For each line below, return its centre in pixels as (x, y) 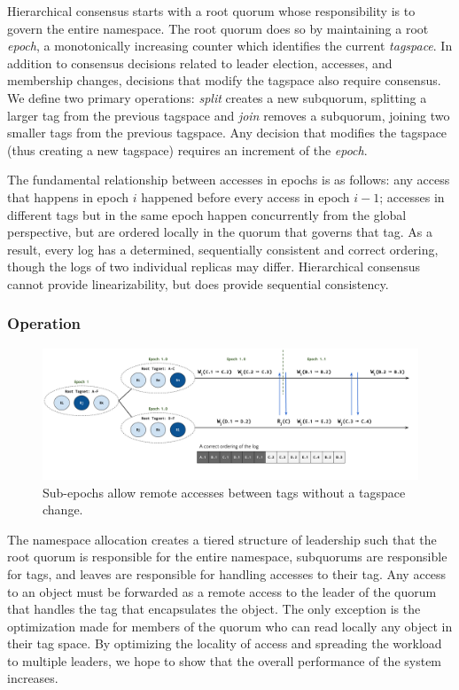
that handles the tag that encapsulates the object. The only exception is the (214, 609)
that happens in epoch (68, 196)
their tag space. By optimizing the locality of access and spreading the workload (225, 643)
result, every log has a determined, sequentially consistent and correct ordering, (223, 249)
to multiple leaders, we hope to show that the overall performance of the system (225, 660)
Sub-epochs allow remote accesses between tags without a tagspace (224, 492)
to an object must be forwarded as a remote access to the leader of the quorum (222, 591)
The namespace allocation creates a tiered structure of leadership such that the (222, 539)
